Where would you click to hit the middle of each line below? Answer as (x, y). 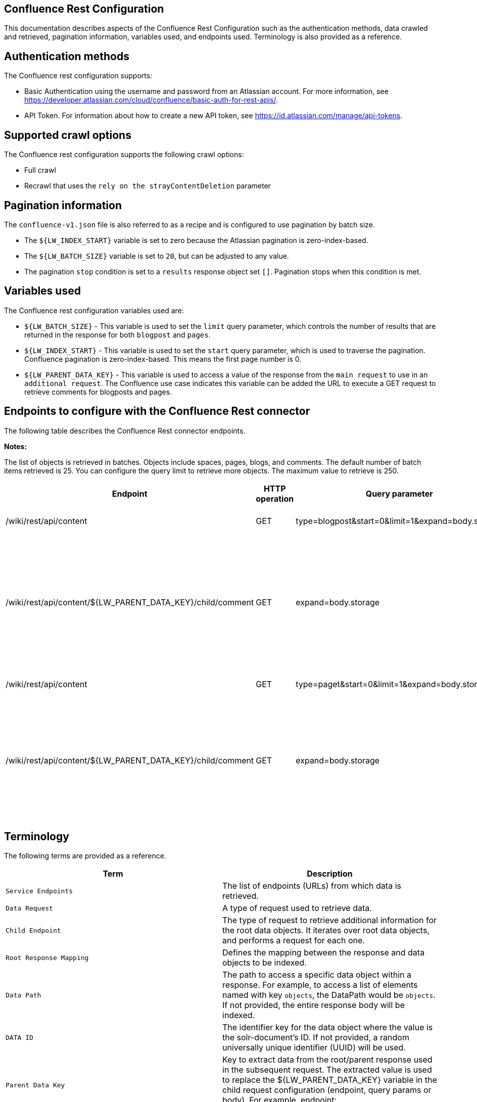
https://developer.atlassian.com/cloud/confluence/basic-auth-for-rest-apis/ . (151, 100)
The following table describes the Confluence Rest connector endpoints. (125, 430)
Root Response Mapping (47, 957)
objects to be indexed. (265, 963)
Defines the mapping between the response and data (324, 953)
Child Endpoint (33, 930)
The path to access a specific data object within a (317, 975)
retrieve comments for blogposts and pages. (98, 392)
